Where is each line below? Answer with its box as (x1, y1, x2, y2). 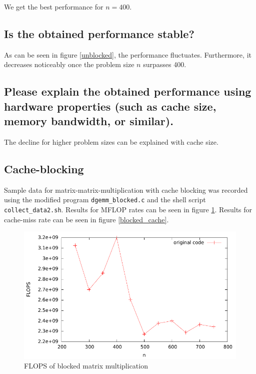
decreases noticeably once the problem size (4, 59, 134, 70)
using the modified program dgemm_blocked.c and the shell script (4, 194, 206, 205)
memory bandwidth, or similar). (4, 113, 173, 129)
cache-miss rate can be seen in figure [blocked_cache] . (4, 214, 169, 224)
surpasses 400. (143, 59, 186, 70)
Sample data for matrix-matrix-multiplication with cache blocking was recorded (4, 184, 248, 195)
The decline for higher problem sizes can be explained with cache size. (4, 136, 218, 147)
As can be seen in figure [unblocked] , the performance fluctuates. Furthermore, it (4, 49, 251, 60)
